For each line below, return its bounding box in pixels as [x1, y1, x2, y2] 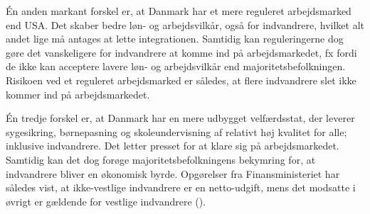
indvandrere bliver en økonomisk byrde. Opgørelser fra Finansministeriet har [6, 166, 340, 181]
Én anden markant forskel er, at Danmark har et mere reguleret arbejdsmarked [6, 4, 351, 18]
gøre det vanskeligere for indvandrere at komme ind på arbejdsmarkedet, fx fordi [6, 45, 357, 60]
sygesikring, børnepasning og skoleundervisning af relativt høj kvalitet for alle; [6, 124, 347, 139]
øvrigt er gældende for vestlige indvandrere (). [6, 193, 206, 208]
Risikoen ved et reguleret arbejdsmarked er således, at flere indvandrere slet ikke [6, 72, 356, 87]
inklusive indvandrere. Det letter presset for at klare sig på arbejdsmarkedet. [6, 138, 339, 153]
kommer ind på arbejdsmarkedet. [6, 86, 150, 101]
